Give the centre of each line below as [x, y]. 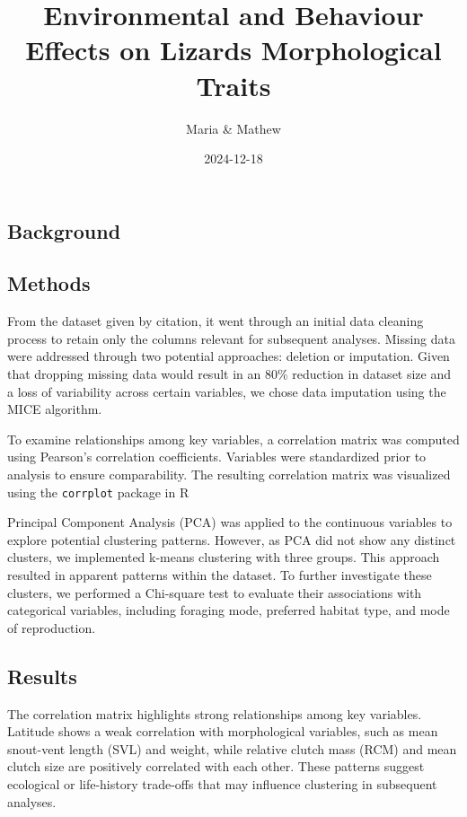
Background [64, 230]
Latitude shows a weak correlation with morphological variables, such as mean [223, 731]
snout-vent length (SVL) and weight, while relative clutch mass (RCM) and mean [232, 748]
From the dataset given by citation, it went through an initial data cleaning [216, 321]
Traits [233, 85]
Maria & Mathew [233, 128]
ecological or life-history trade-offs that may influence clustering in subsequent [222, 784]
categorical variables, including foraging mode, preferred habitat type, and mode [229, 610]
